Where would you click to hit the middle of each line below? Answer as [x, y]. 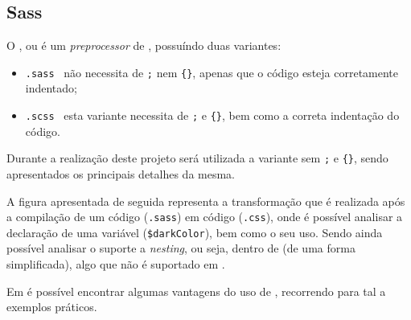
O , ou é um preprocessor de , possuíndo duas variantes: [144, 45]
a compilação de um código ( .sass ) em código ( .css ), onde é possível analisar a [205, 217]
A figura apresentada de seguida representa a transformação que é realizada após [206, 201]
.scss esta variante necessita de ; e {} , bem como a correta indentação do [212, 115]
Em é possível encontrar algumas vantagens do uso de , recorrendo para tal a [196, 291]
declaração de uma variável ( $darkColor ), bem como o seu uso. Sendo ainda [195, 232]
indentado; [51, 88]
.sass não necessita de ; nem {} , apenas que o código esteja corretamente [212, 72]
